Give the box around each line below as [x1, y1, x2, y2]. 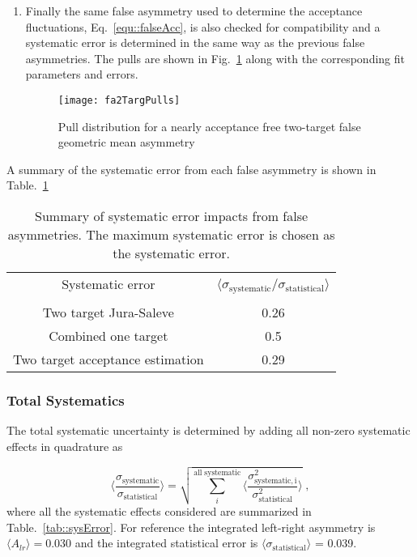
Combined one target [49, 326, 168, 345]
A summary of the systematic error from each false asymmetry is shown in [6, 160, 377, 177]
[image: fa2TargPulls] [57, 94, 181, 106]
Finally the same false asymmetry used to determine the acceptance [25, 2, 363, 19]
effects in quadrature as [6, 437, 123, 454]
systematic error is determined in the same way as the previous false [25, 34, 365, 51]
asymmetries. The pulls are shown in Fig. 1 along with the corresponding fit [25, 49, 405, 66]
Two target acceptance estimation [13, 350, 204, 368]
